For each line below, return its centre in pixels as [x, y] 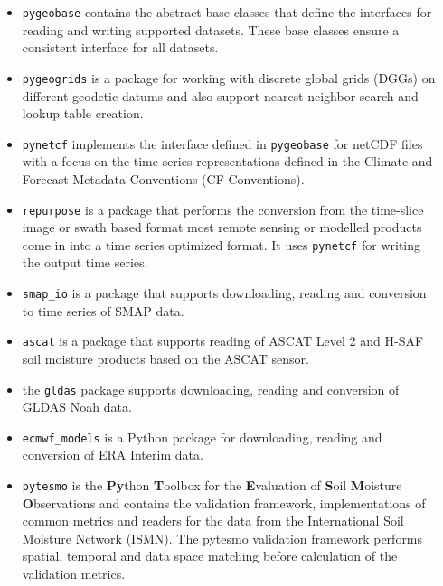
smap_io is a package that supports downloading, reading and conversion [224, 293]
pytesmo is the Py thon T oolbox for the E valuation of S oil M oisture [212, 485]
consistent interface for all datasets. [120, 47]
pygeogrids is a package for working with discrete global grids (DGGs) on [229, 77]
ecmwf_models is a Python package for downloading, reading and [202, 437]
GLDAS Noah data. [77, 407]
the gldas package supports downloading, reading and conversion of [211, 389]
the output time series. [85, 262]
